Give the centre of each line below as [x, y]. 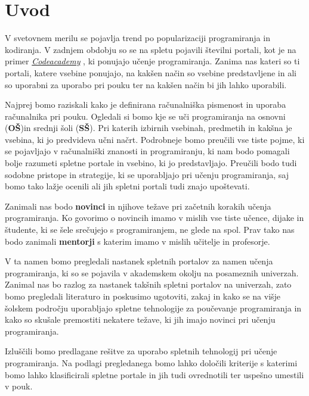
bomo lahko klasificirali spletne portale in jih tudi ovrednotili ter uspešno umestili [154, 374]
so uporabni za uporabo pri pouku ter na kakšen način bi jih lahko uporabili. [146, 84]
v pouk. [19, 386]
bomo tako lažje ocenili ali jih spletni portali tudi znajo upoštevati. [127, 186]
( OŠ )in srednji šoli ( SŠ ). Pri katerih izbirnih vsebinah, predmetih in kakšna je [149, 128]
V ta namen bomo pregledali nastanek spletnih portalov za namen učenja [139, 261]
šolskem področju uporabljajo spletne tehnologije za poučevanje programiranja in [153, 308]
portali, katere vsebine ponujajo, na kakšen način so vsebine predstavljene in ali [151, 72]
